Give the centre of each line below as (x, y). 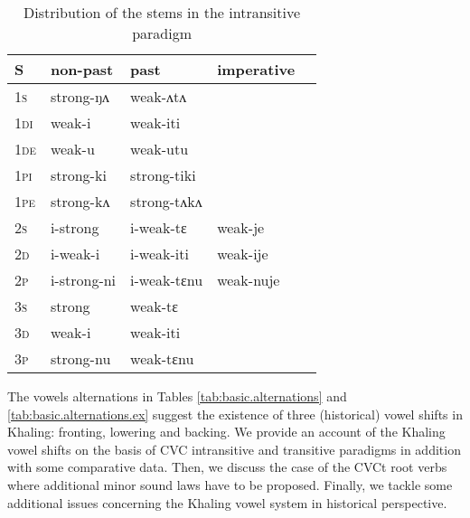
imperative (256, 69)
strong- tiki (163, 175)
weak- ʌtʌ (159, 96)
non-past (82, 69)
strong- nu (80, 358)
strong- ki (78, 175)
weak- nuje (249, 280)
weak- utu (160, 149)
